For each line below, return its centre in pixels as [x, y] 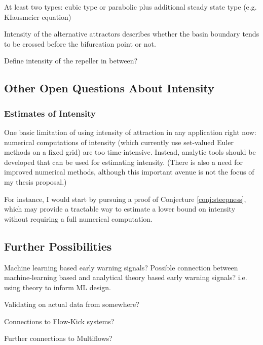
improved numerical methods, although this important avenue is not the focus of [129, 172]
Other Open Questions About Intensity [109, 88]
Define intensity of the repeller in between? [71, 61]
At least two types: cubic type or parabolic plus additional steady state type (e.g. [130, 7]
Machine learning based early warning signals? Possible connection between [121, 267]
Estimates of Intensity [50, 113]
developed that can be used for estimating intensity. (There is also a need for [124, 162]
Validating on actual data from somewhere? [72, 304]
